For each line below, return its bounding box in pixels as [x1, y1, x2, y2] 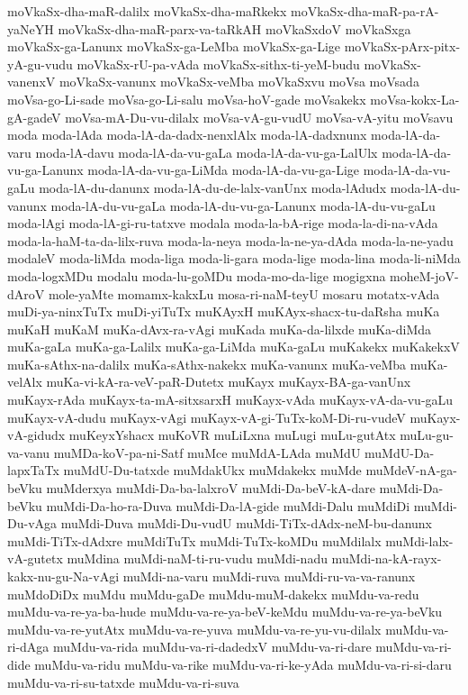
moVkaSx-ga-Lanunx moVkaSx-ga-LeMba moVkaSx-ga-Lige [7, 37, 341, 56]
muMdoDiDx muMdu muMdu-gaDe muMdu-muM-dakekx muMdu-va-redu [7, 584, 419, 603]
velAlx [7, 372, 42, 391]
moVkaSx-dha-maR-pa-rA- [291, 2, 439, 20]
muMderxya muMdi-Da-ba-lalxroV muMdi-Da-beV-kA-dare [46, 479, 375, 498]
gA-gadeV [7, 107, 61, 126]
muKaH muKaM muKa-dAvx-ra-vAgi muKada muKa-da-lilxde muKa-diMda [7, 319, 432, 338]
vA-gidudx [7, 425, 66, 444]
